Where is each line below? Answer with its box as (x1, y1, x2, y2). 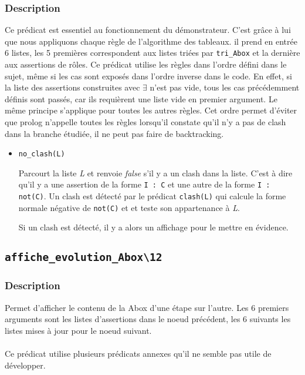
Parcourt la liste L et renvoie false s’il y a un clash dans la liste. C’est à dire (18, 166, 293, 179)
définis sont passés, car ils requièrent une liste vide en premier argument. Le (5, 92, 277, 105)
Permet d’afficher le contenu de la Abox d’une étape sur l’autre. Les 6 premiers (5, 301, 289, 313)
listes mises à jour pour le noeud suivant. (5, 324, 152, 336)
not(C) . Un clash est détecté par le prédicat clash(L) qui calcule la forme (18, 190, 286, 202)
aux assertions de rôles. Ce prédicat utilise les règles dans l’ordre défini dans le (5, 58, 287, 71)
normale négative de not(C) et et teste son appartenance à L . (18, 201, 240, 213)
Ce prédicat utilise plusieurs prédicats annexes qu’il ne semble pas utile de (5, 347, 272, 359)
